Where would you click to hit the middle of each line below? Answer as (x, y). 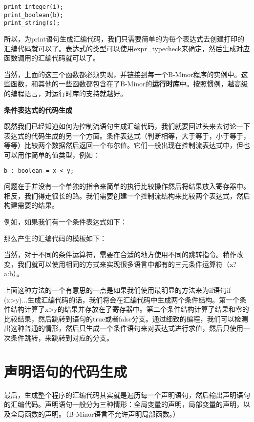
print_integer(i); (34, 7)
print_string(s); (32, 23)
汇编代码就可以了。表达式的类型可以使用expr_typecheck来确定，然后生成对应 (127, 48)
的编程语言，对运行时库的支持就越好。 (65, 93)
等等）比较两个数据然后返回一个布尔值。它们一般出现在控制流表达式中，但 (124, 145)
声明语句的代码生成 (66, 371)
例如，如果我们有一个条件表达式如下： (65, 221)
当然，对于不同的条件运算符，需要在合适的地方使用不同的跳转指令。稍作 (120, 254)
